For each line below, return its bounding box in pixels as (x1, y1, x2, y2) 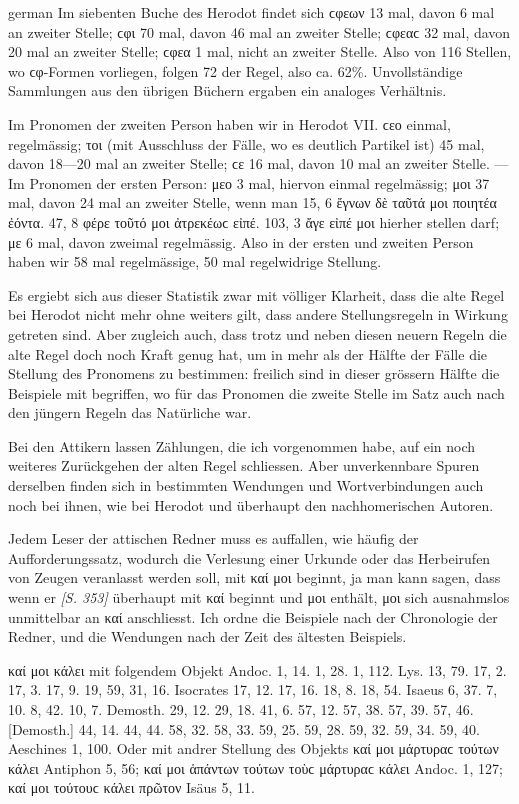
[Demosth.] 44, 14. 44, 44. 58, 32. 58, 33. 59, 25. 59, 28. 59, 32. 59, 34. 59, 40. (8, 718, 480, 739)
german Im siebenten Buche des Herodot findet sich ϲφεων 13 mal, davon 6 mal (8, 2, 495, 22)
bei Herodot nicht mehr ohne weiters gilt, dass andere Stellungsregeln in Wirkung (8, 304, 508, 325)
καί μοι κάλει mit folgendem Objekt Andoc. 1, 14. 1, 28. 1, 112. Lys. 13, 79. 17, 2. (8, 659, 507, 680)
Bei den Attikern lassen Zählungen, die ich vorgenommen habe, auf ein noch (8, 435, 476, 456)
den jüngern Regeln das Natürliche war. (8, 402, 252, 423)
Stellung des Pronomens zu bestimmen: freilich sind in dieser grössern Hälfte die (8, 363, 500, 384)
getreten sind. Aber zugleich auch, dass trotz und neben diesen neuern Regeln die (8, 323, 507, 344)
